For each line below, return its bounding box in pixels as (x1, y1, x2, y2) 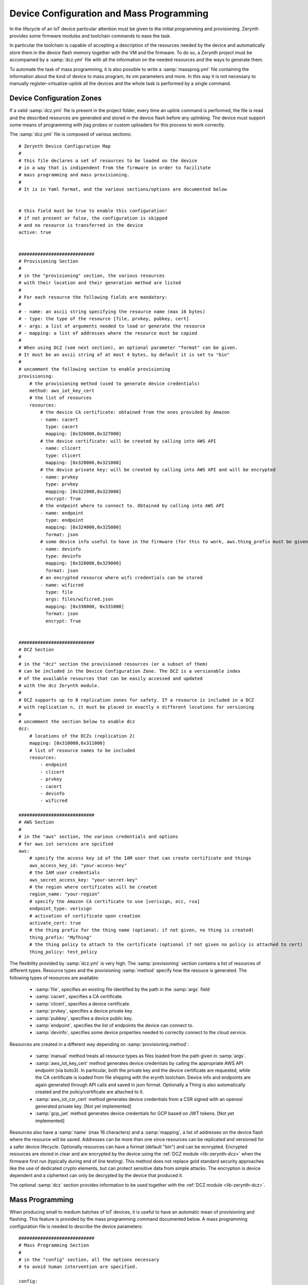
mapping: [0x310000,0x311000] (29, 740, 105, 746)
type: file (45, 589, 73, 595)
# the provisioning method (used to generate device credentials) (29, 380, 200, 387)
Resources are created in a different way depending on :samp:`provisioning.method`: (9, 1041, 189, 1047)
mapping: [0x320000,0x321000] (45, 460, 122, 465)
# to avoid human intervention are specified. (18, 1264, 138, 1270)
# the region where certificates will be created (29, 884, 157, 890)
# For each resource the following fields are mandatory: (18, 294, 168, 300)
